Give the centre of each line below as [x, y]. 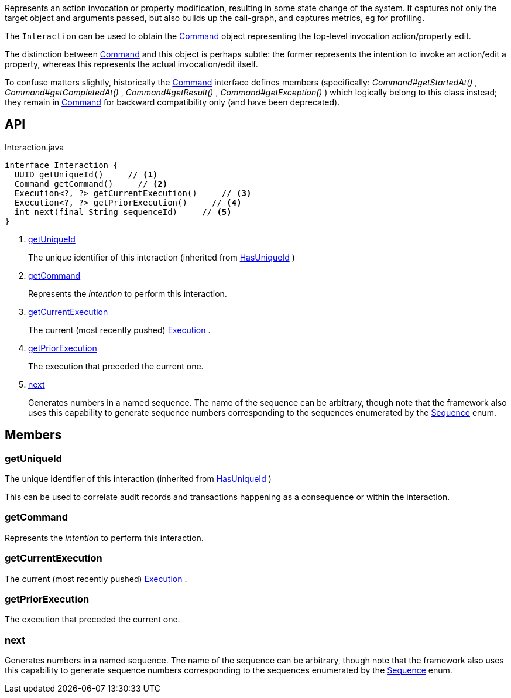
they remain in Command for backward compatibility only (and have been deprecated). [172, 102]
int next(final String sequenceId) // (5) [123, 212]
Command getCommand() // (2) [91, 184]
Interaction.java [35, 147]
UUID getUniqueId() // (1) [86, 174]
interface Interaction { [61, 165]
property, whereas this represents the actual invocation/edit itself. [131, 64]
